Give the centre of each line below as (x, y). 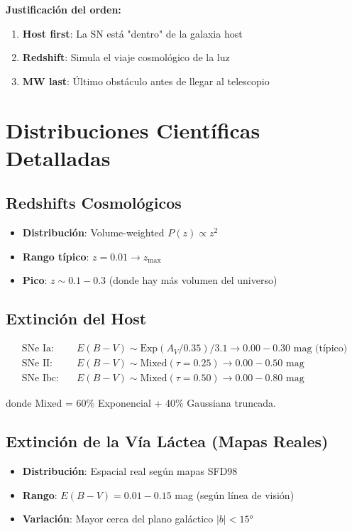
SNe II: (37, 364)
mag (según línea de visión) (235, 494)
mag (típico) (320, 349)
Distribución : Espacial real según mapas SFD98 (130, 471)
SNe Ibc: (40, 379)
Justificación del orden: (64, 9)
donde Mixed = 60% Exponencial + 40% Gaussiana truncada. (141, 403)
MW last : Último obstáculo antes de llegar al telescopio (146, 81)
